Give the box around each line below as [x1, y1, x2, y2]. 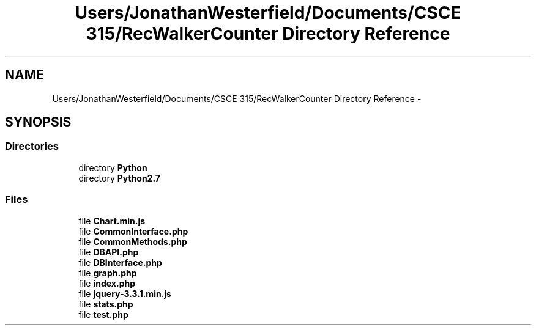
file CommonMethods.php [78, 236, 187, 247]
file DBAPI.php [78, 246, 139, 257]
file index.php [78, 277, 136, 288]
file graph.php [78, 267, 137, 278]
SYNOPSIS [5, 114, 72, 130]
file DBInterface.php [78, 257, 162, 268]
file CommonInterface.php [78, 226, 188, 237]
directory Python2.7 [78, 172, 160, 183]
